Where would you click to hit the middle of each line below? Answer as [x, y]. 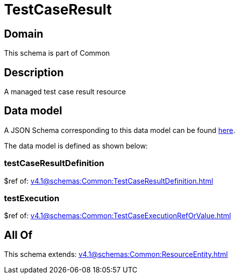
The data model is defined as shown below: [76, 146]
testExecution [32, 198]
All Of [18, 235]
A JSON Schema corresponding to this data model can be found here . [120, 130]
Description [34, 72]
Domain [24, 34]
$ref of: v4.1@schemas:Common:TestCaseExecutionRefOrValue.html [117, 216]
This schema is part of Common [57, 53]
